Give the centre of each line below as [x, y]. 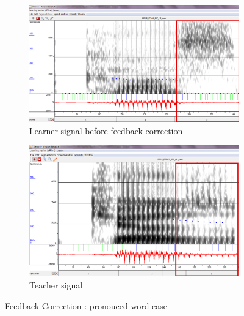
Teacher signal [56, 284]
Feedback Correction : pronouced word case [86, 305]
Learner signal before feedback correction [106, 130]
